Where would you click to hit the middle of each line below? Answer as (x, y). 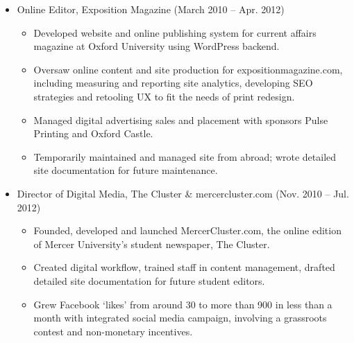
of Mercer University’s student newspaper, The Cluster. (152, 244)
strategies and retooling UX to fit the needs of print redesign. (164, 96)
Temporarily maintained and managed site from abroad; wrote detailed (185, 156)
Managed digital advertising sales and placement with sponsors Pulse (181, 120)
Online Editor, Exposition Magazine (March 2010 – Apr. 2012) (151, 9)
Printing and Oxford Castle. (93, 133)
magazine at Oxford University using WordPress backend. (157, 46)
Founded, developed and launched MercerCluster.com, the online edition (187, 230)
